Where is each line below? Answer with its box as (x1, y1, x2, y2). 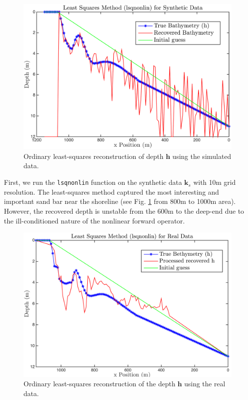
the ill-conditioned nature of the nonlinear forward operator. (4, 215, 185, 225)
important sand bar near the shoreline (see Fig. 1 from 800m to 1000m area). (4, 196, 236, 206)
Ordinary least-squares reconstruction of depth (24, 151, 164, 161)
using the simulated (172, 151, 231, 161)
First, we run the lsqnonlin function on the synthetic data (4, 177, 182, 187)
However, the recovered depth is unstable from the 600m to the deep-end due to (4, 205, 244, 216)
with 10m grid (193, 177, 236, 187)
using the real (184, 378, 225, 389)
